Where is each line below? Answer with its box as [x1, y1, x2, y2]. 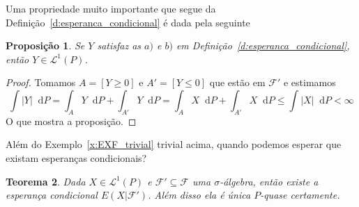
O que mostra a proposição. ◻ [6, 113, 137, 128]
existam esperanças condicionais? [6, 150, 147, 165]
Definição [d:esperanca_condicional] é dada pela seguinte [6, 15, 250, 29]
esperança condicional [6, 188, 98, 202]
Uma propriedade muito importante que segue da [6, 1, 216, 15]
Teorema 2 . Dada [6, 174, 86, 188]
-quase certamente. [260, 188, 340, 202]
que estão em [209, 75, 266, 90]
